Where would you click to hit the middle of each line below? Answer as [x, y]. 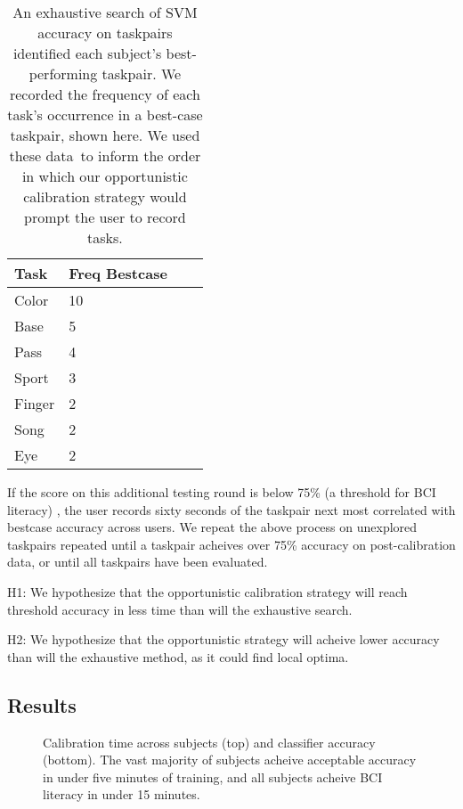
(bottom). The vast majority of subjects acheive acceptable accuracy [230, 760]
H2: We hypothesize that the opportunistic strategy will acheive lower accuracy [223, 639]
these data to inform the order [105, 155]
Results [42, 704]
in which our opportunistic [105, 176]
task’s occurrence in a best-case [105, 114]
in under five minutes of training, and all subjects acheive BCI [213, 776]
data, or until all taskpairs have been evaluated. [138, 562]
